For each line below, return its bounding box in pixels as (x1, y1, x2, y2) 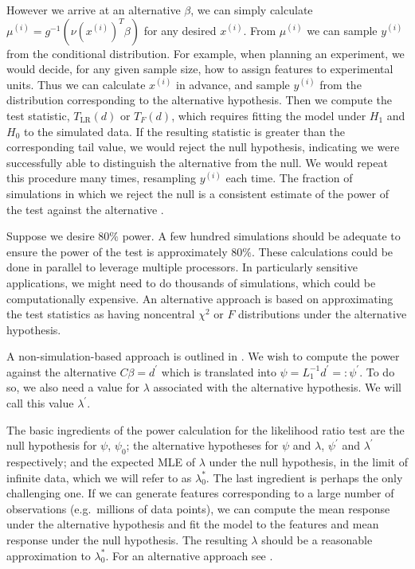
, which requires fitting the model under (171, 107, 366, 123)
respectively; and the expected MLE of (6, 454, 195, 470)
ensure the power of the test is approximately (6, 243, 228, 259)
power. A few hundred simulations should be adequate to (122, 228, 401, 244)
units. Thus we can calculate (6, 76, 146, 92)
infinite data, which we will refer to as (6, 469, 192, 485)
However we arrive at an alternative (6, 2, 181, 18)
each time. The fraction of (225, 170, 353, 186)
